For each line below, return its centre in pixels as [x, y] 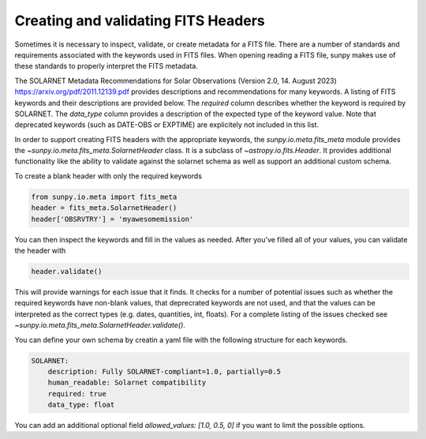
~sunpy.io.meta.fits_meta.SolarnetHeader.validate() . [100, 325]
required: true [77, 394]
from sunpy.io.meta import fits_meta [104, 197]
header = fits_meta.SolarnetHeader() [104, 208]
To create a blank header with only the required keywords [108, 176]
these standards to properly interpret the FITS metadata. [106, 66]
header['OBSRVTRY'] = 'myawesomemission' [112, 219]
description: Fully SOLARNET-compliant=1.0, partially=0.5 [164, 371]
